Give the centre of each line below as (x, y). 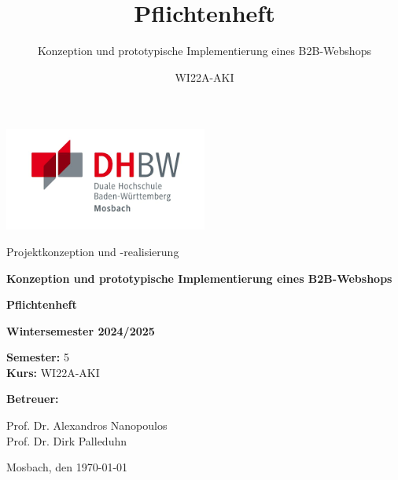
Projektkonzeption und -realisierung (93, 251)
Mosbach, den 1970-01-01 (67, 467)
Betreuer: (33, 399)
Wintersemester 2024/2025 (81, 330)
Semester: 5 (38, 357)
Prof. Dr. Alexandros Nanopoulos (87, 425)
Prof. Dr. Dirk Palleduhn (67, 440)
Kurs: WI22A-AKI (53, 372)
